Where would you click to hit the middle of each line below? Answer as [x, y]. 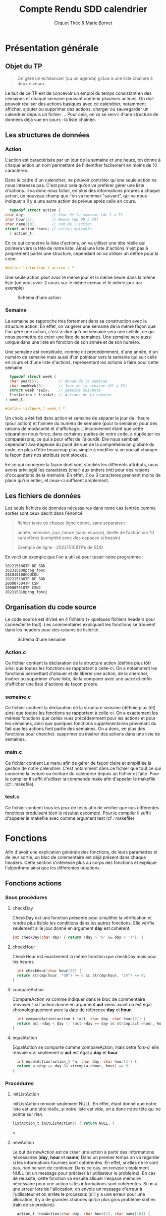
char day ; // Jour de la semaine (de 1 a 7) [64, 215]
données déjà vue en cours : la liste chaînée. [51, 120]
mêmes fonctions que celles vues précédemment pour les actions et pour [81, 718]
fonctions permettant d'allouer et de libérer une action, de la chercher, [77, 673]
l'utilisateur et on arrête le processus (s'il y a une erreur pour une [79, 1194]
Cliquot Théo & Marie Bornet [83, 23]
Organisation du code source [51, 607]
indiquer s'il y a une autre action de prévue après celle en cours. [71, 201]
